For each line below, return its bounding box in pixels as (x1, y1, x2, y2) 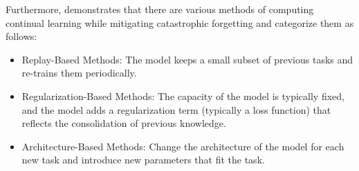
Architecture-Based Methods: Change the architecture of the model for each (21, 139, 344, 153)
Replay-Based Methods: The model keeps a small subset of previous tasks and (21, 52, 353, 66)
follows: (6, 29, 37, 43)
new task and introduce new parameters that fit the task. (21, 152, 265, 167)
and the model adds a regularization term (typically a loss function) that (21, 102, 331, 117)
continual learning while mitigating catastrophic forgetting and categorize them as (6, 15, 354, 30)
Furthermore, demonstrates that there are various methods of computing (6, 2, 314, 16)
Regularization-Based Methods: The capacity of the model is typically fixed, (21, 88, 344, 103)
